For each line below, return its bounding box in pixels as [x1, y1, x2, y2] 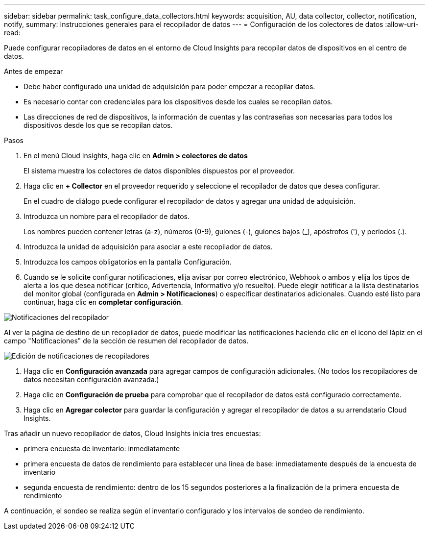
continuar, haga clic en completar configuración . [24, 298, 183, 306]
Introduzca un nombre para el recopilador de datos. [24, 212, 190, 220]
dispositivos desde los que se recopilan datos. [24, 121, 173, 129]
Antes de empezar [4, 67, 63, 75]
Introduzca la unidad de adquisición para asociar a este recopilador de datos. [24, 243, 273, 251]
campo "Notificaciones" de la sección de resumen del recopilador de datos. [4, 337, 249, 345]
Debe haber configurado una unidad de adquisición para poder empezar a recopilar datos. [24, 82, 315, 91]
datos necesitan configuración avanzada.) [24, 375, 159, 384]
